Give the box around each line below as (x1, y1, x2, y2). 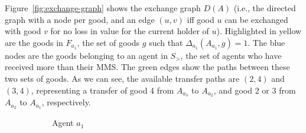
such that (149, 36, 183, 48)
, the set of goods (77, 36, 140, 48)
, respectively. (41, 96, 91, 108)
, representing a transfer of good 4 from (31, 84, 174, 96)
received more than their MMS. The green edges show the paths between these (5, 61, 290, 73)
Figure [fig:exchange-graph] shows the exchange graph (5, 2, 201, 14)
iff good (187, 13, 214, 25)
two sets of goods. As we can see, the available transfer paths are (5, 72, 240, 84)
